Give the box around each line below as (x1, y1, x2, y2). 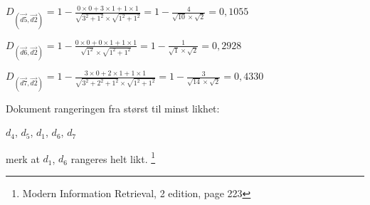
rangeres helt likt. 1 (70, 149, 156, 166)
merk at (6, 151, 40, 166)
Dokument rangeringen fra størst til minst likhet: (6, 100, 220, 115)
